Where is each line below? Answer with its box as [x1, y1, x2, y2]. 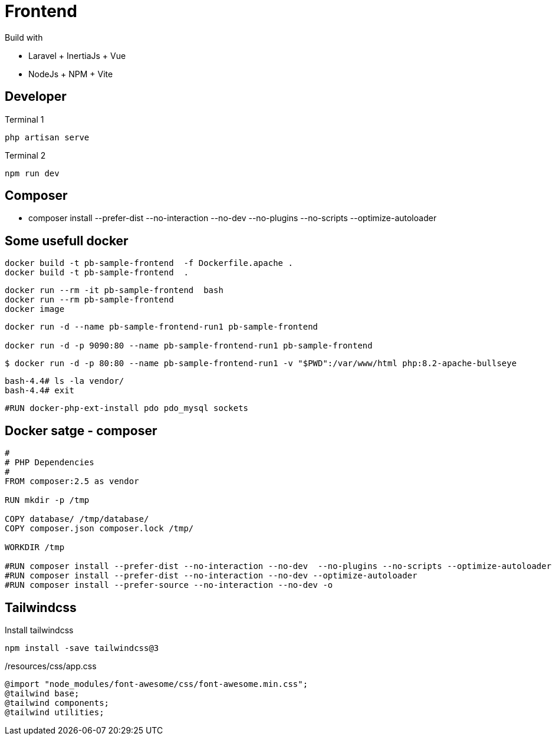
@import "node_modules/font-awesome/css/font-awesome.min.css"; [5, 679, 308, 689]
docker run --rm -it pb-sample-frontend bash [5, 285, 223, 295]
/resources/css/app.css [5, 660, 97, 671]
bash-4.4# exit [5, 386, 75, 396]
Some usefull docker [5, 233, 129, 248]
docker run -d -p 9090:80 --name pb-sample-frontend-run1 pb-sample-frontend [5, 341, 373, 351]
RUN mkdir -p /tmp [5, 495, 90, 505]
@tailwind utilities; [5, 707, 104, 717]
